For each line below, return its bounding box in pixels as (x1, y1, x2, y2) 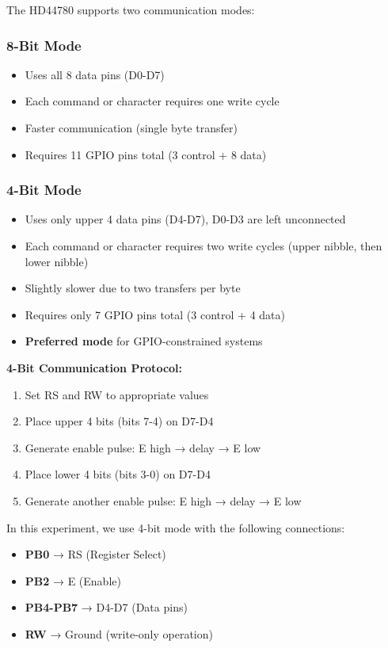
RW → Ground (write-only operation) (25, 625, 213, 642)
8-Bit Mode (6, 35, 82, 55)
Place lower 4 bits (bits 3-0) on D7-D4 (25, 466, 211, 482)
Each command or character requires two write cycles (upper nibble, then (25, 238, 382, 253)
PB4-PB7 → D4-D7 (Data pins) (25, 599, 188, 616)
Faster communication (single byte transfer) (25, 120, 238, 135)
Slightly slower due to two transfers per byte (25, 280, 241, 296)
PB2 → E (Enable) (25, 572, 121, 589)
